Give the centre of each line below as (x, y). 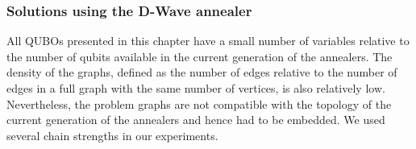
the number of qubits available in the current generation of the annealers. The (200, 56)
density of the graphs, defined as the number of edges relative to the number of (202, 72)
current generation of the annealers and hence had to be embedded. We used (196, 120)
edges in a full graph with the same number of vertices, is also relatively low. (196, 88)
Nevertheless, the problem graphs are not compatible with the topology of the (199, 103)
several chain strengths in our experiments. (112, 135)
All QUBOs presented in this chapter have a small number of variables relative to (208, 41)
